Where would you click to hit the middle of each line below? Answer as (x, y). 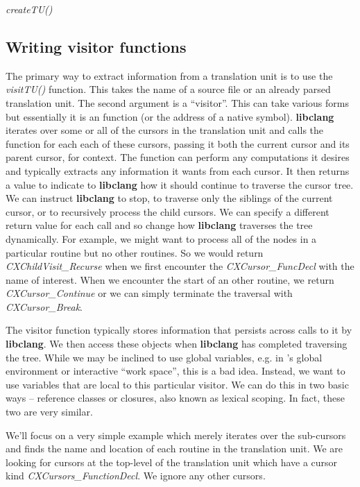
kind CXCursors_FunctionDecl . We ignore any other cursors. (136, 476)
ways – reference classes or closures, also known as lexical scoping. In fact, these (175, 398)
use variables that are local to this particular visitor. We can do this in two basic (177, 384)
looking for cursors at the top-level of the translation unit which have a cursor (172, 462)
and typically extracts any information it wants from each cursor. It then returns (178, 170)
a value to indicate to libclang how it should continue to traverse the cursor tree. (180, 184)
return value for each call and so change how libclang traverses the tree (159, 225)
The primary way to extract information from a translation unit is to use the (169, 75)
